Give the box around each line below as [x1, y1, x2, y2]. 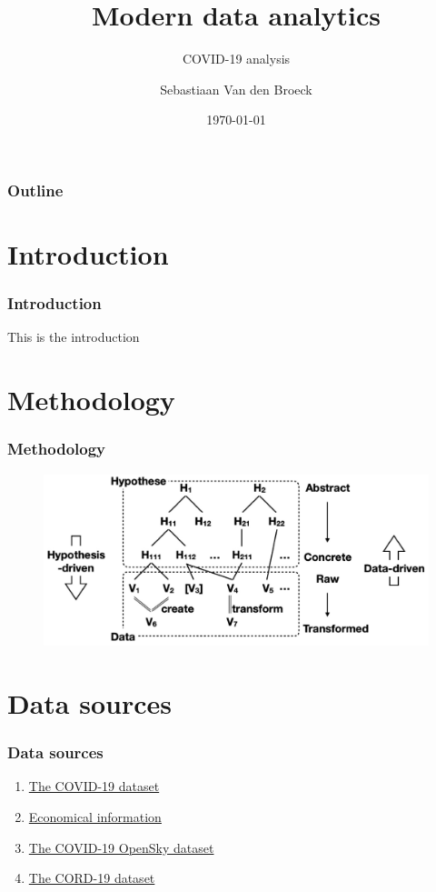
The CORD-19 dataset [28, 868, 155, 887]
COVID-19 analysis [182, 49, 291, 68]
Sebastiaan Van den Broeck [160, 79, 312, 98]
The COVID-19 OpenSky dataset [28, 837, 214, 857]
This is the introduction [7, 327, 140, 346]
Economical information [28, 807, 162, 826]
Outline [7, 178, 64, 201]
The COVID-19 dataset [28, 777, 160, 796]
